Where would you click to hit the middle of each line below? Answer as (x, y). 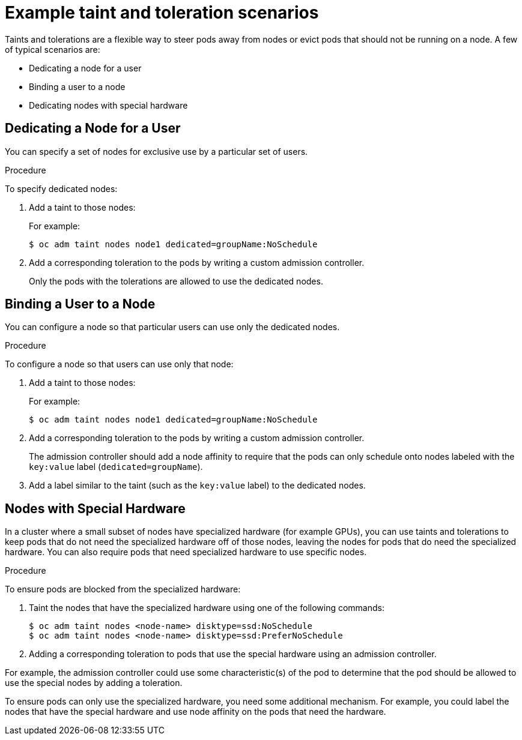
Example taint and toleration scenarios (162, 13)
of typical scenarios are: (53, 49)
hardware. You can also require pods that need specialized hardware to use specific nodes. (186, 552)
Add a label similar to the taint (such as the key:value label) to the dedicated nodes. (197, 486)
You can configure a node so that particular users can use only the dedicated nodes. (172, 327)
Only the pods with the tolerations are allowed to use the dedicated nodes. (176, 281)
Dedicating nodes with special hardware (108, 105)
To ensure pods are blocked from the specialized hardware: (123, 589)
